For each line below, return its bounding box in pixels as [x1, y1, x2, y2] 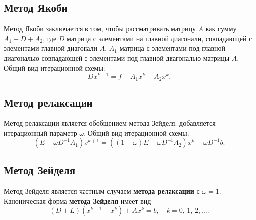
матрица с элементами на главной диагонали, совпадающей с [67, 33, 252, 43]
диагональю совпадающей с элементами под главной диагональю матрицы [4, 52, 230, 63]
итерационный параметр [4, 127, 77, 138]
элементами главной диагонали [4, 43, 98, 53]
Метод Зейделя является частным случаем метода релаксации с [4, 186, 200, 196]
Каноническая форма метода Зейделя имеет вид [4, 195, 151, 206]
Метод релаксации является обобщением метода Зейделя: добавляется [4, 117, 216, 128]
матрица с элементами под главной [119, 43, 226, 53]
